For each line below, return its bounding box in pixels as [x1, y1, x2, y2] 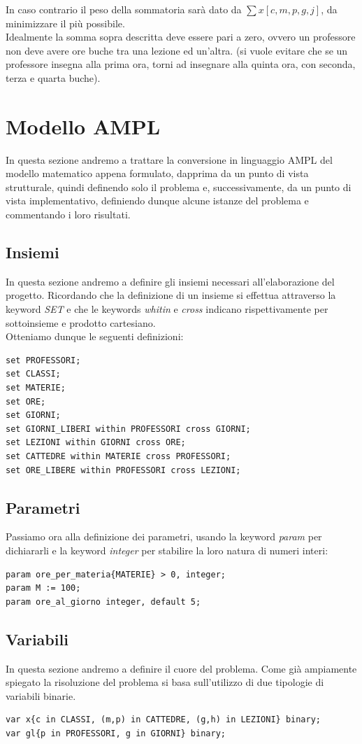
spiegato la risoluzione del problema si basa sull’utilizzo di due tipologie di [6, 675, 324, 689]
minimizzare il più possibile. [6, 15, 125, 30]
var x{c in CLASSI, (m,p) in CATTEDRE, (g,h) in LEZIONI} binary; [6, 715, 321, 725]
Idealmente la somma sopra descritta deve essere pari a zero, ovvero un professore [6, 29, 356, 44]
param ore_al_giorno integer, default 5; [6, 596, 201, 607]
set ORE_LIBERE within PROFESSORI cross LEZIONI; [6, 465, 241, 475]
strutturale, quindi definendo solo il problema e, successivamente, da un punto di [6, 179, 352, 194]
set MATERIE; [6, 383, 66, 393]
